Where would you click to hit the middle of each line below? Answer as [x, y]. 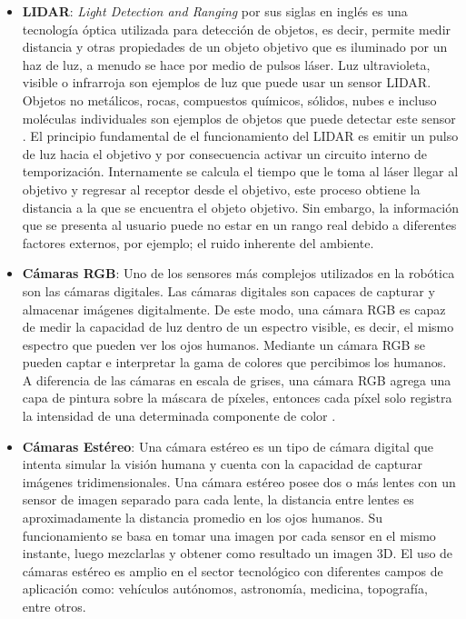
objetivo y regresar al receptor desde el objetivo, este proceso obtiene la [221, 189]
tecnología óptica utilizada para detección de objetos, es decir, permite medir [237, 29]
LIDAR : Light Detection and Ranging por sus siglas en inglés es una [215, 11]
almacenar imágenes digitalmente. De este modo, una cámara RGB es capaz [234, 309]
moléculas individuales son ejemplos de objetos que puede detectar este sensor [239, 118]
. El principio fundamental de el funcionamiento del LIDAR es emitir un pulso [240, 136]
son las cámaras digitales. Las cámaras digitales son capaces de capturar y [228, 290]
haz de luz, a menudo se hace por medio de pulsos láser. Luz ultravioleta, [226, 64]
